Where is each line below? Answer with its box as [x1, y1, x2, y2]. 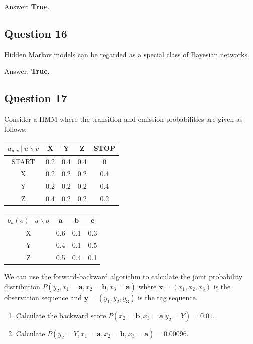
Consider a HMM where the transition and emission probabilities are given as [4, 114, 243, 124]
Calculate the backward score [16, 310, 106, 320]
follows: [4, 123, 27, 134]
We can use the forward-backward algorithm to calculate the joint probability [4, 271, 243, 282]
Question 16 [4, 25, 67, 41]
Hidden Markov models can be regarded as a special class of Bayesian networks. [4, 49, 249, 59]
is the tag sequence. [138, 292, 198, 302]
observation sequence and [4, 292, 82, 302]
